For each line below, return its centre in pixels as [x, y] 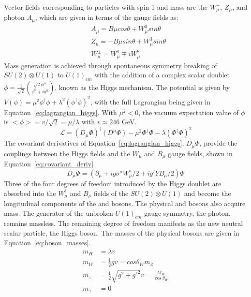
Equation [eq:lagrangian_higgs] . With [60, 112]
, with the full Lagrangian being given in [150, 101]
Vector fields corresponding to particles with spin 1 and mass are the [106, 7]
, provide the [218, 143]
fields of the [111, 193]
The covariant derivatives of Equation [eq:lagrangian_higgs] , [94, 143]
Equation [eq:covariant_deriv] [49, 164]
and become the [207, 193]
